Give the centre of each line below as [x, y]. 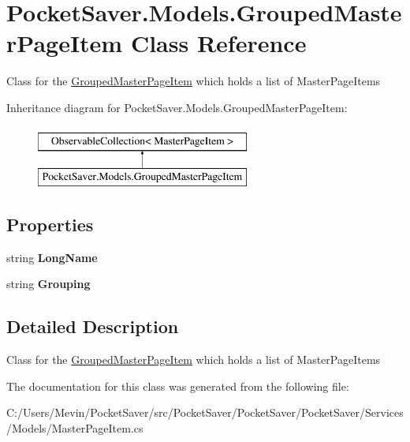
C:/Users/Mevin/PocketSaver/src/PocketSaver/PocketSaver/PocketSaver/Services [205, 412]
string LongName [52, 257]
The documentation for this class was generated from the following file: [178, 386]
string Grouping [48, 284]
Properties [50, 225]
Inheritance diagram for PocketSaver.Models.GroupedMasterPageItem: [177, 107]
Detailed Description [93, 326]
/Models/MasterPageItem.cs [75, 428]
